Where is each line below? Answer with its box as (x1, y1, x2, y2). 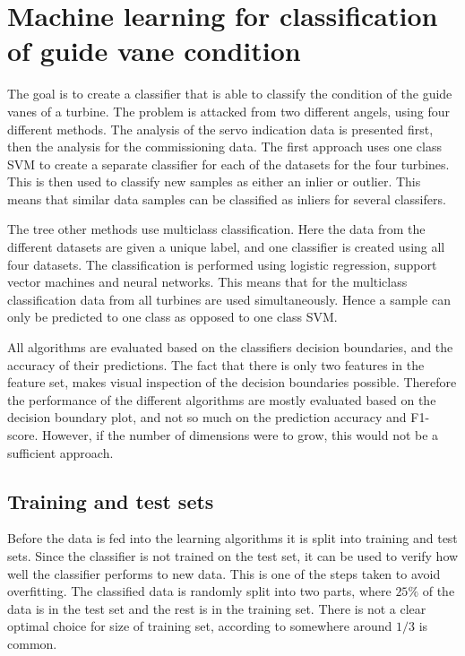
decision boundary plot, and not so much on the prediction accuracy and (7, 408, 407, 427)
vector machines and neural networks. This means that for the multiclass (7, 272, 408, 291)
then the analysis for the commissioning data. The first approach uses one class (7, 137, 442, 156)
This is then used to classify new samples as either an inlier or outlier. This (7, 172, 421, 191)
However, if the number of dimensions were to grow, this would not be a (41, 426, 439, 444)
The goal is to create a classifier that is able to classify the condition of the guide (7, 84, 452, 103)
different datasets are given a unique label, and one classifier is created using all (7, 237, 445, 256)
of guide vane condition (7, 32, 301, 69)
